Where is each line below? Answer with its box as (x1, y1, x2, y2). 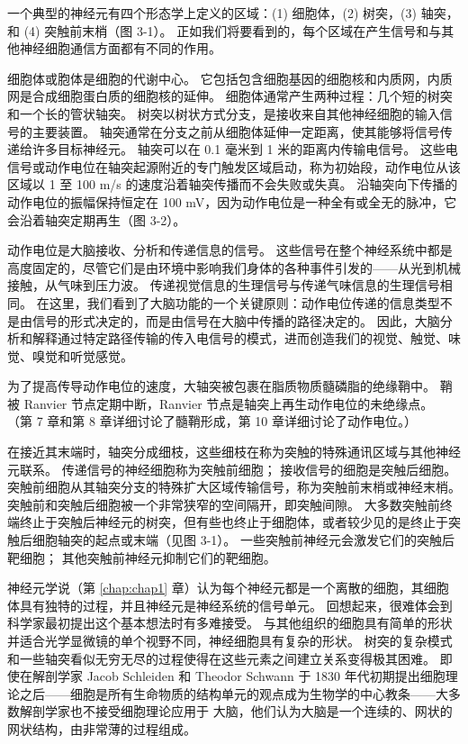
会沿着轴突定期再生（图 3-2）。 (7, 210, 186, 229)
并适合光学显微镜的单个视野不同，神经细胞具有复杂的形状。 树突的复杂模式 (7, 631, 453, 649)
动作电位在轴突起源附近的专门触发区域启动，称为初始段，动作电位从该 (44, 157, 461, 176)
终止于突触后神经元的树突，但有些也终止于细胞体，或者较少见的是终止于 (19, 513, 448, 531)
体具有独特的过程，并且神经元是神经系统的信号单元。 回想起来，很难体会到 (7, 595, 453, 614)
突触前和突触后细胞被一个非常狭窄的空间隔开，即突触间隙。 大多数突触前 (7, 494, 440, 513)
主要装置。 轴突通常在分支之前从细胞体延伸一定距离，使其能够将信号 (31, 122, 440, 141)
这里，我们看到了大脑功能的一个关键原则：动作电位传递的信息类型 (49, 293, 440, 312)
